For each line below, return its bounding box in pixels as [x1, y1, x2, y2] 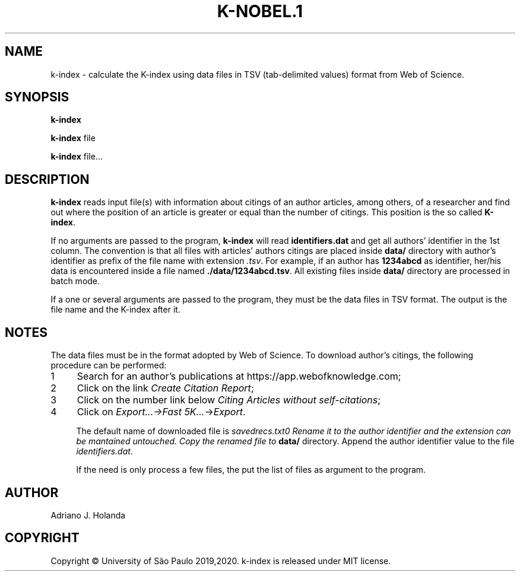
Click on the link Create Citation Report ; [77, 382, 254, 394]
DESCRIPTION [5, 171, 90, 187]
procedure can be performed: [50, 360, 167, 371]
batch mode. [50, 276, 100, 287]
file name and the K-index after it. [50, 304, 180, 315]
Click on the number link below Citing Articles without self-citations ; [77, 394, 381, 406]
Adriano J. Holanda [50, 510, 126, 520]
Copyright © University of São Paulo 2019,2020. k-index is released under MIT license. [50, 555, 391, 566]
